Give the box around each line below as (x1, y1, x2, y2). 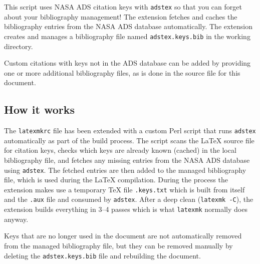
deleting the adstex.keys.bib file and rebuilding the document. (4, 250, 201, 260)
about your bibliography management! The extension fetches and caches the (4, 11, 237, 22)
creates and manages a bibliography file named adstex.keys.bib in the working (4, 31, 250, 41)
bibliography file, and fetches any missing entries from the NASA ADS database (4, 154, 250, 165)
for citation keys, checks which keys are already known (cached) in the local (4, 145, 236, 155)
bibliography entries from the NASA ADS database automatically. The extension (4, 21, 253, 32)
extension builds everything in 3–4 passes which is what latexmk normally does (4, 204, 247, 214)
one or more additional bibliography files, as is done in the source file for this (4, 67, 240, 78)
